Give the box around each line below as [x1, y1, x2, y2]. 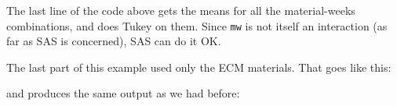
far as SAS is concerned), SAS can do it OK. [6, 33, 221, 49]
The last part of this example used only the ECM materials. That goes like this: [6, 58, 392, 75]
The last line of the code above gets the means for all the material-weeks [6, 2, 355, 18]
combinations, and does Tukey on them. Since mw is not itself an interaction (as [6, 17, 388, 34]
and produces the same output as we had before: [6, 85, 240, 101]
